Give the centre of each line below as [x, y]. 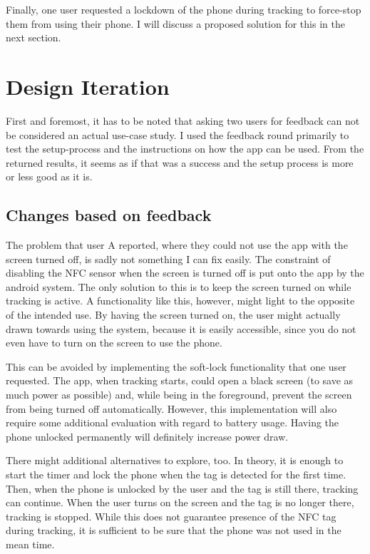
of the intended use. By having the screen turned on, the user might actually [173, 315]
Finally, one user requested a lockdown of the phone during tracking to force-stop [184, 9]
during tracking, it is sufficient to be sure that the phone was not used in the [174, 530]
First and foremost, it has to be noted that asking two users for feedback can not [183, 120]
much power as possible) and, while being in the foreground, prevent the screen [179, 395]
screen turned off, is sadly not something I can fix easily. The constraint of [168, 258]
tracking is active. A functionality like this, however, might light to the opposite [180, 301]
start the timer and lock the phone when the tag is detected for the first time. [176, 474]
